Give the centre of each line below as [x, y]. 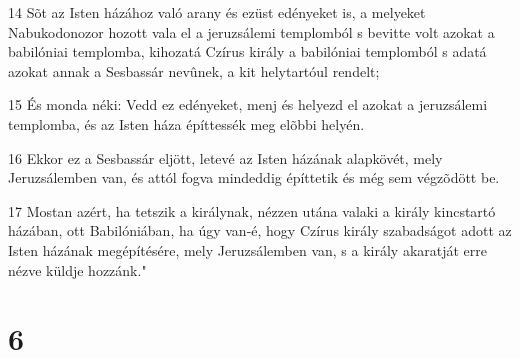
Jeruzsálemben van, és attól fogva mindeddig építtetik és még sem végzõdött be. [254, 177]
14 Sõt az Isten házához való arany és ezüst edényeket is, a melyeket [217, 12]
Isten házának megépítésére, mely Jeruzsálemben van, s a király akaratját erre [248, 249]
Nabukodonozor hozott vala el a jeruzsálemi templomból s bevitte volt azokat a [251, 31]
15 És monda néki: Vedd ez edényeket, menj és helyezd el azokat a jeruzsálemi [248, 104]
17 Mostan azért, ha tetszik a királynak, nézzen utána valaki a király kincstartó [252, 210]
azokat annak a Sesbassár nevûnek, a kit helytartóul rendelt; [194, 70]
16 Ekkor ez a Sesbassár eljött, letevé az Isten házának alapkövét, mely [225, 157]
